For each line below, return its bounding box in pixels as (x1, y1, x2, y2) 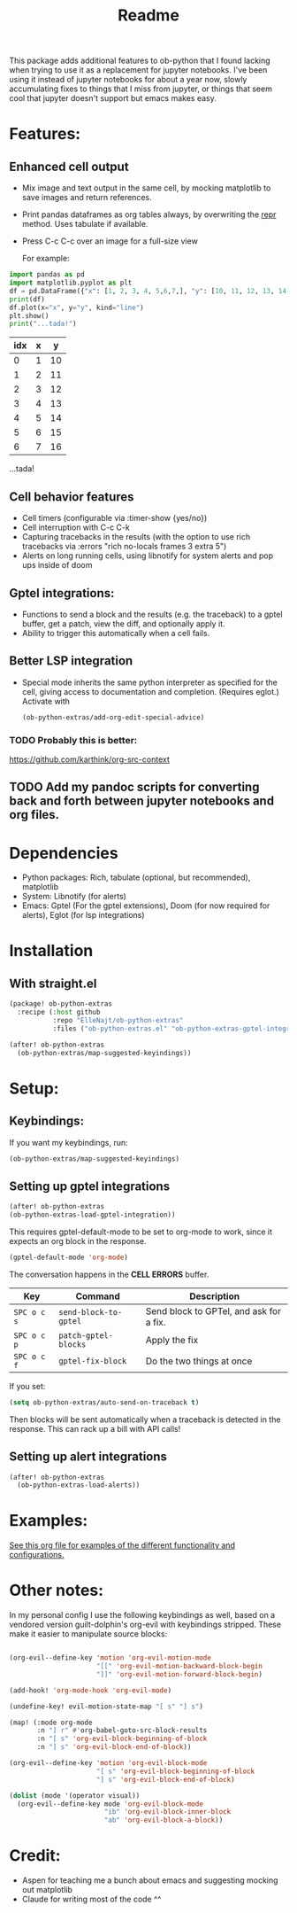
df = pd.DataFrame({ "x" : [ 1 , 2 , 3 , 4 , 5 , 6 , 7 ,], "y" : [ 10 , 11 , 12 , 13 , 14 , (9, 286, 291, 295)
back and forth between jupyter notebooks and (9, 794, 275, 809)
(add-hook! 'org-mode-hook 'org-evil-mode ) (9, 1685, 172, 1695)
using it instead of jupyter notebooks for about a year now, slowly (9, 74, 247, 85)
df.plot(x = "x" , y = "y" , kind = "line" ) (9, 303, 144, 312)
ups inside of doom (21, 560, 93, 571)
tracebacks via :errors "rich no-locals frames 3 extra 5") (21, 541, 227, 552)
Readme (118, 5, 179, 26)
